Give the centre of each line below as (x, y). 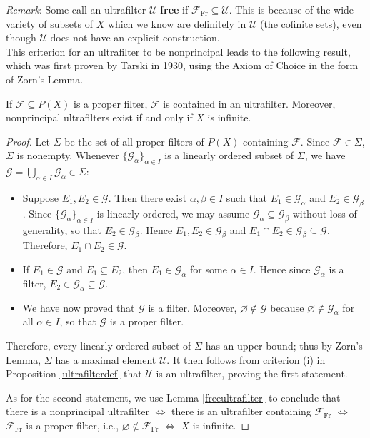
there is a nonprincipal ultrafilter (77, 411)
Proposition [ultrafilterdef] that (74, 373)
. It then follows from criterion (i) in (246, 359)
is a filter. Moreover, (192, 307)
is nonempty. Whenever (68, 155)
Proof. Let (28, 141)
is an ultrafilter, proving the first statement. (252, 373)
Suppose (41, 197)
